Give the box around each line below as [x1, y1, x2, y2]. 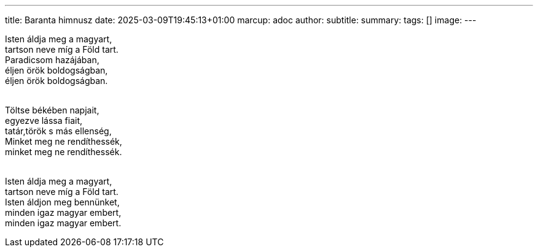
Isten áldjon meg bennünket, [5, 197, 120, 207]
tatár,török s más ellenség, [5, 126, 112, 136]
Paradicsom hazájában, [5, 55, 99, 65]
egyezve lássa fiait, [5, 115, 82, 126]
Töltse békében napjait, [5, 105, 99, 115]
